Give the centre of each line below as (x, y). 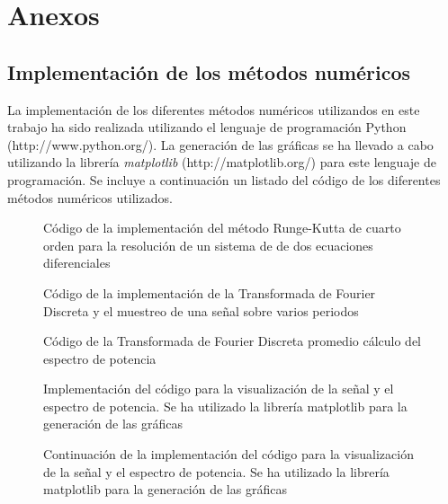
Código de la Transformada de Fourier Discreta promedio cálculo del (233, 341)
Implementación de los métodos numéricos (209, 71)
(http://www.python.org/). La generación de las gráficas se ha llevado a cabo (220, 144)
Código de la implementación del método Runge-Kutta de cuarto (222, 228)
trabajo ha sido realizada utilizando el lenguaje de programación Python (207, 127)
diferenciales (77, 263)
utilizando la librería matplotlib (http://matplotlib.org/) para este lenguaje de (222, 162)
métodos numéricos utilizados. (90, 197)
